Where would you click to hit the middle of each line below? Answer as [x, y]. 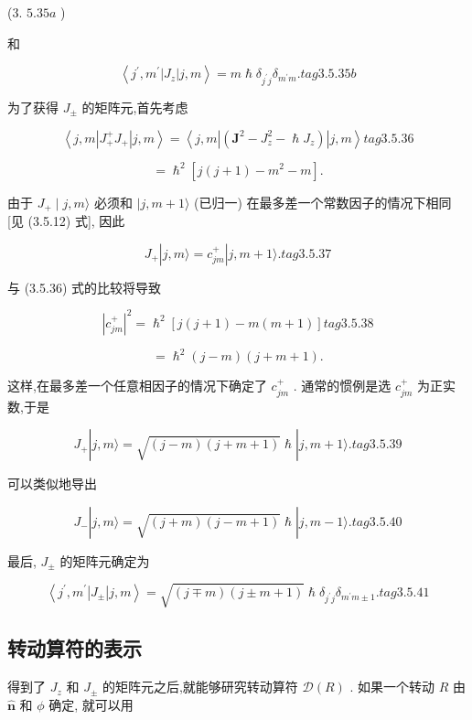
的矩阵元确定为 [105, 560]
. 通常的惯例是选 [342, 386]
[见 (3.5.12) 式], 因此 [66, 220]
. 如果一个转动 [392, 687]
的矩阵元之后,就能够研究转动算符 [200, 687]
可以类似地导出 [52, 484]
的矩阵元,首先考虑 [135, 107]
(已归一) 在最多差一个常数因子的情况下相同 [323, 202]
